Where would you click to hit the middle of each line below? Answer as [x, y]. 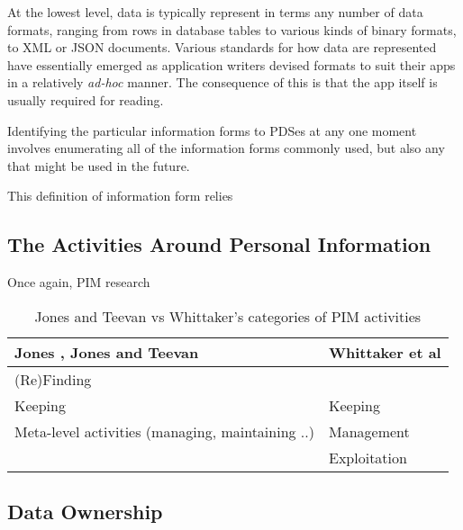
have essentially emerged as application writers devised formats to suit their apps [231, 64]
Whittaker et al [385, 352]
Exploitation [368, 457]
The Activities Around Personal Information [219, 244]
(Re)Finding [53, 379]
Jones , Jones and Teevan [107, 352]
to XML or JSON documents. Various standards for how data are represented [222, 47]
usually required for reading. [86, 99]
